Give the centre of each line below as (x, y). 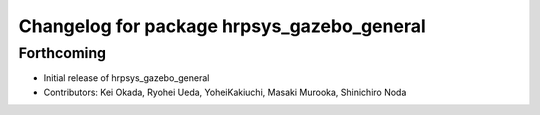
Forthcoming (62, 53)
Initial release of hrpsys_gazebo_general (126, 78)
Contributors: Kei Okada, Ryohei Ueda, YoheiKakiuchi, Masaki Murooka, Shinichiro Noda (225, 92)
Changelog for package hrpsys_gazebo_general (222, 26)
